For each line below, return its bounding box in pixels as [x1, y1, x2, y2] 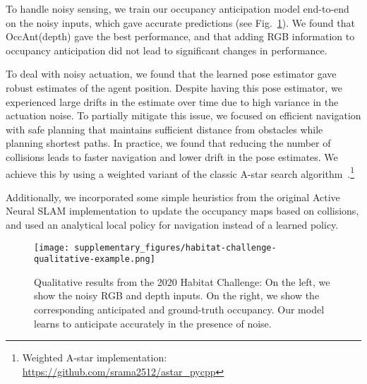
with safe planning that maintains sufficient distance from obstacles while [6, 121, 323, 136]
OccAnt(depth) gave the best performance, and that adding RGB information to [6, 29, 355, 44]
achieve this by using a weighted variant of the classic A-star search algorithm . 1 [6, 164, 355, 181]
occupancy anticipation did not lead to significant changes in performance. [6, 42, 327, 57]
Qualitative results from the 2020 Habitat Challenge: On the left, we [34, 274, 330, 289]
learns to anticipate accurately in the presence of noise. [34, 316, 272, 330]
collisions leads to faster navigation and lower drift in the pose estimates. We [6, 149, 338, 164]
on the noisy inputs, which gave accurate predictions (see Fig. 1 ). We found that [6, 15, 355, 30]
